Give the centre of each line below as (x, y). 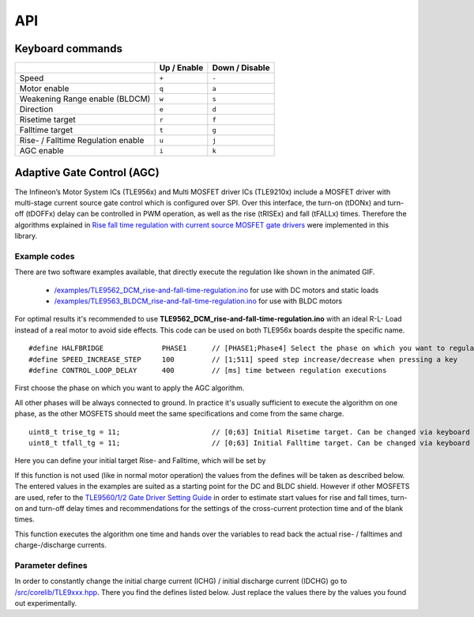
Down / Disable (241, 68)
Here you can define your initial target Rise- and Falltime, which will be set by (140, 461)
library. (26, 236)
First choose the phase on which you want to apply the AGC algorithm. (130, 388)
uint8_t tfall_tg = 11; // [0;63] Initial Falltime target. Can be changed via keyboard (249, 443)
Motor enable (44, 88)
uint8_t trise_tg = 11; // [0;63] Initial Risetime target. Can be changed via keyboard (249, 432)
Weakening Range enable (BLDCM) (85, 99)
